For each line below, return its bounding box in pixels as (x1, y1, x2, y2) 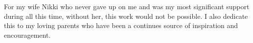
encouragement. (4, 29, 51, 40)
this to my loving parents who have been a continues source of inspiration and (4, 20, 238, 30)
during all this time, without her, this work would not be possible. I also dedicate (4, 11, 248, 21)
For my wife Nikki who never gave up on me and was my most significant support (4, 1, 250, 11)
